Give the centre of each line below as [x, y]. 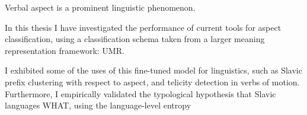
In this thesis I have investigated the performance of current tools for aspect [143, 27]
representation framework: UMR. [65, 50]
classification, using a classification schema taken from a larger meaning [135, 39]
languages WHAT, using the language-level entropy [98, 105]
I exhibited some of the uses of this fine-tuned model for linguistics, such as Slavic [153, 70]
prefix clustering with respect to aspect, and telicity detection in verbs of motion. [152, 82]
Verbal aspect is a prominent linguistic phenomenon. [100, 7]
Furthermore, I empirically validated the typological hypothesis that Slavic [140, 93]
